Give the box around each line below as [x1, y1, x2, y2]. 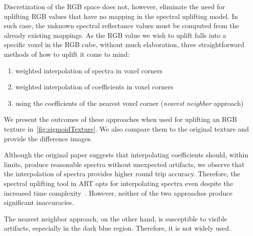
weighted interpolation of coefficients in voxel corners [15, 82, 173, 92]
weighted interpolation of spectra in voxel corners [15, 65, 163, 75]
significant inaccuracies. [4, 197, 74, 207]
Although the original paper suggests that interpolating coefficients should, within [4, 150, 249, 160]
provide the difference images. [4, 133, 92, 143]
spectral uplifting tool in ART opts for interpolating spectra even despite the [4, 178, 233, 188]
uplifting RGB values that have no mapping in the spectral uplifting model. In [4, 11, 238, 21]
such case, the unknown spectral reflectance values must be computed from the [4, 20, 239, 31]
